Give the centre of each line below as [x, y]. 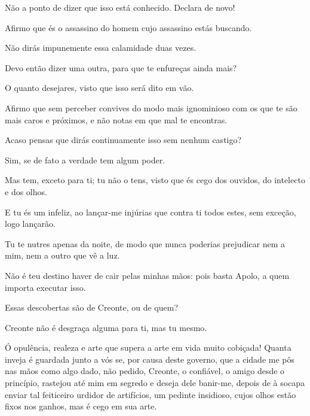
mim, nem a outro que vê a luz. [62, 255]
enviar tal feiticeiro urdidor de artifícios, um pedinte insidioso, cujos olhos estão [151, 394]
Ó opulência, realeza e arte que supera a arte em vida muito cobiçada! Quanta [148, 347]
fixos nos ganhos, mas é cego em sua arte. [81, 406]
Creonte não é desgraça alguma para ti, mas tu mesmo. [106, 327]
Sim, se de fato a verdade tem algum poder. [85, 160]
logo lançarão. [30, 224]
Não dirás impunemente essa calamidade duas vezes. [101, 48]
